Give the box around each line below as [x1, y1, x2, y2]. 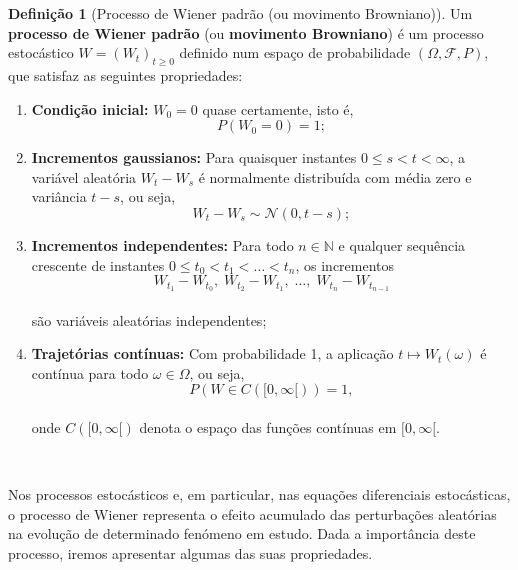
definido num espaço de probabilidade [179, 42, 411, 63]
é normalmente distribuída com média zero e [198, 166, 472, 187]
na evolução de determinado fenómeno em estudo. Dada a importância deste [8, 523, 476, 544]
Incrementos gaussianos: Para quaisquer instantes [31, 147, 357, 168]
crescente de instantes [31, 254, 165, 275]
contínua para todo [31, 362, 149, 383]
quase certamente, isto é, [202, 98, 354, 119]
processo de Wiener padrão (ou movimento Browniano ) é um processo [8, 22, 484, 43]
